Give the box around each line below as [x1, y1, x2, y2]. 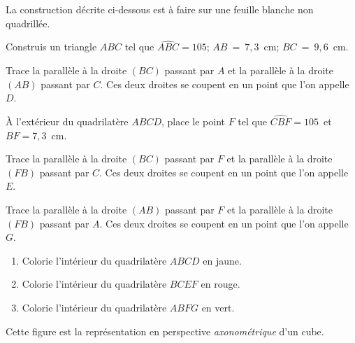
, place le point [161, 114, 225, 128]
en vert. [201, 300, 235, 314]
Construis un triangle [6, 39, 97, 54]
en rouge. [201, 276, 240, 291]
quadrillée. [6, 15, 50, 30]
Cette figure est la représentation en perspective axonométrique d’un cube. [6, 323, 324, 338]
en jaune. [203, 253, 242, 267]
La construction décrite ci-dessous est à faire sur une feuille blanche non [6, 2, 314, 16]
